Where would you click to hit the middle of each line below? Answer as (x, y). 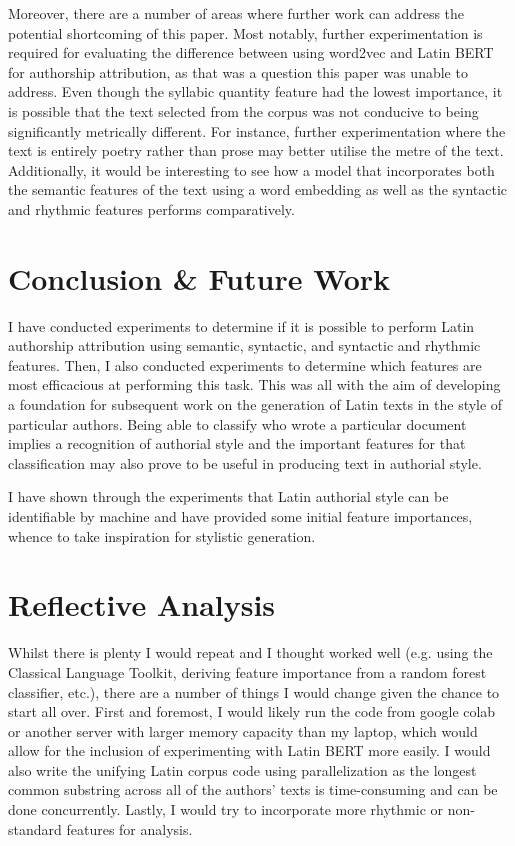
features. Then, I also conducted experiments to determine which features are (245, 364)
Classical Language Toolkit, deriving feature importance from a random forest (247, 671)
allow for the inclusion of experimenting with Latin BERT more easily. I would (249, 750)
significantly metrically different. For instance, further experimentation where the (257, 130)
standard (35, 828)
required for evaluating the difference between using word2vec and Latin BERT (251, 52)
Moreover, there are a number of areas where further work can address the (236, 13)
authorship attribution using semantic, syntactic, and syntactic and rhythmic (244, 345)
